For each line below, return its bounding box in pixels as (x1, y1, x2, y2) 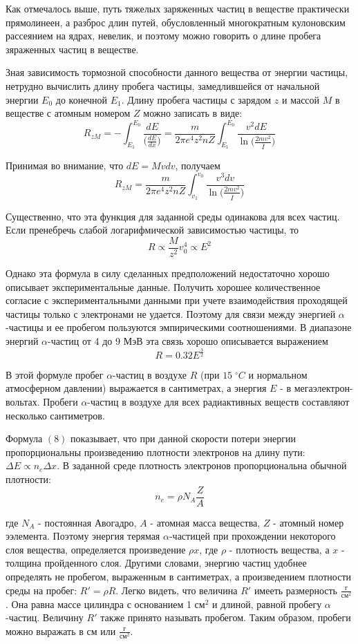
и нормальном (248, 367, 308, 381)
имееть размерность (254, 583, 338, 597)
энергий (6, 333, 39, 348)
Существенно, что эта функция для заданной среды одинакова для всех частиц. (6, 209, 340, 223)
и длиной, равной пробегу (212, 596, 322, 611)
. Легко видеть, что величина (115, 583, 238, 597)
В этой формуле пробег (6, 367, 104, 381)
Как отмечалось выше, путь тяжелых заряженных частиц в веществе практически (6, 1, 350, 15)
